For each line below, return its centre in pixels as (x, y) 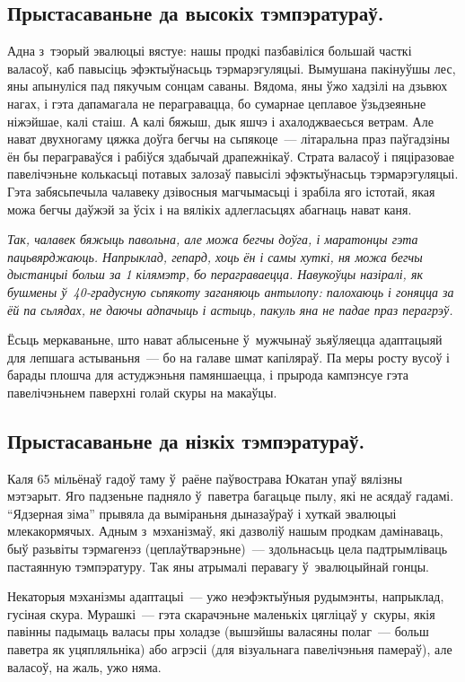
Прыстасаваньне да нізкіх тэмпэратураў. (186, 440)
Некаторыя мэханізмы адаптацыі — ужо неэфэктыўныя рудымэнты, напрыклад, (226, 596)
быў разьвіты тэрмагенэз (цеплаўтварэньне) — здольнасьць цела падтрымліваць (228, 549)
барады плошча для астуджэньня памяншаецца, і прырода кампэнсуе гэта (208, 375)
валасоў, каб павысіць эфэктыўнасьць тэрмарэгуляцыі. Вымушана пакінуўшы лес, (232, 68)
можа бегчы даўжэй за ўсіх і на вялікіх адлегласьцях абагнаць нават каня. (210, 209)
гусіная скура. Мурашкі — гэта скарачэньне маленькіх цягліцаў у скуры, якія (221, 613)
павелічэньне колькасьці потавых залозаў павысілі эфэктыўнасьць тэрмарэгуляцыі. (233, 174)
